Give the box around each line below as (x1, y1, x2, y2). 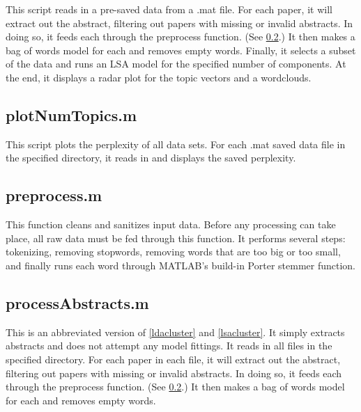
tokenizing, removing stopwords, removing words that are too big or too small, (6, 244, 341, 259)
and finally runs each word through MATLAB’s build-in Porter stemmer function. (6, 257, 355, 272)
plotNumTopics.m (6, 104, 137, 125)
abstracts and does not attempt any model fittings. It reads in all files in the (6, 338, 332, 353)
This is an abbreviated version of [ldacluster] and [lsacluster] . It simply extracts (6, 324, 345, 339)
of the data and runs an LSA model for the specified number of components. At (6, 56, 346, 71)
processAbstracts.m (6, 292, 149, 313)
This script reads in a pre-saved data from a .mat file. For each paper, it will (6, 2, 332, 16)
